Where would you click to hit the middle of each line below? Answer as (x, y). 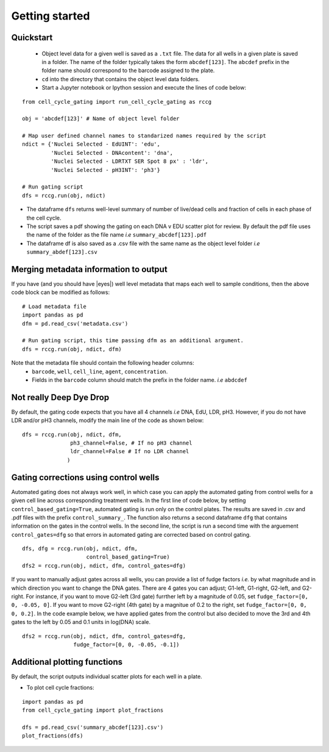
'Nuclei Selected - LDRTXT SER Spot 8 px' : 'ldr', (129, 161)
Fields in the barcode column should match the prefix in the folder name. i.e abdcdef (140, 380)
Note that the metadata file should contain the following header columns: (103, 363)
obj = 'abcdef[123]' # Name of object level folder (101, 119)
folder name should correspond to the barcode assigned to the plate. (128, 71)
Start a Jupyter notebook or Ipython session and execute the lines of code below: (144, 88)
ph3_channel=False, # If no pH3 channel (131, 443)
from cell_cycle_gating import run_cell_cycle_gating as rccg (117, 102)
